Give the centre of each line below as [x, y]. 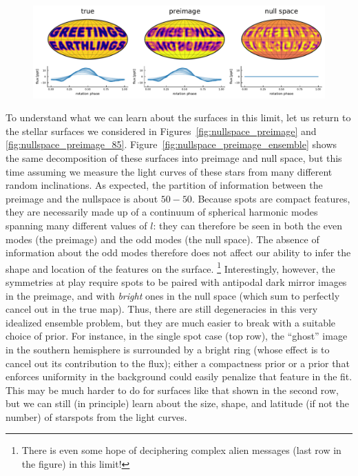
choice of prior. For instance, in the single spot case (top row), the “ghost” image [177, 336]
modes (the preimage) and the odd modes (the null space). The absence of [162, 239]
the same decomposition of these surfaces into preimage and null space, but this [174, 157]
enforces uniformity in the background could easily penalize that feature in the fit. [179, 376]
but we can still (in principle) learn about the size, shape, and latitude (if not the [177, 403]
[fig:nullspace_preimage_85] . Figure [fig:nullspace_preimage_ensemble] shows [171, 144]
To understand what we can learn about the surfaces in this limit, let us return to [178, 117]
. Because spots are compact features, [271, 198]
